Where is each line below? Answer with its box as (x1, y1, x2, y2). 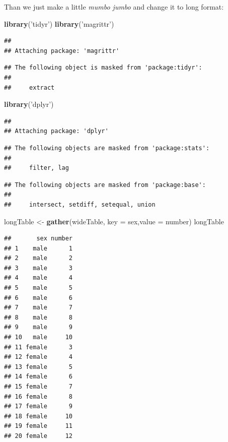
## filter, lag (4, 164, 69, 172)
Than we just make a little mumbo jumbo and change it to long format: (4, 2, 224, 12)
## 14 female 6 (4, 373, 73, 381)
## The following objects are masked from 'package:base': (4, 181, 206, 188)
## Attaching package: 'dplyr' (4, 128, 109, 135)
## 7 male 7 (4, 304, 73, 311)
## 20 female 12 (4, 432, 73, 439)
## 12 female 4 (4, 353, 73, 361)
